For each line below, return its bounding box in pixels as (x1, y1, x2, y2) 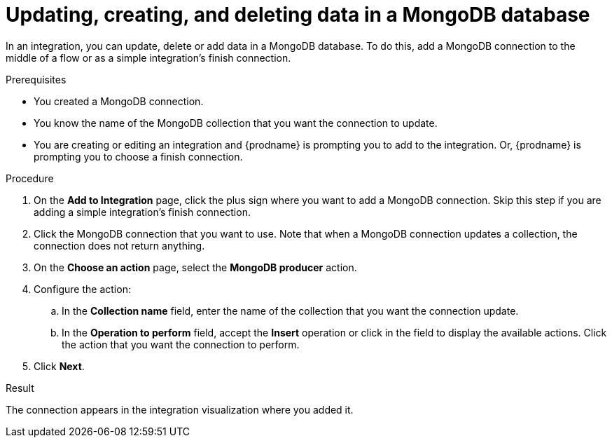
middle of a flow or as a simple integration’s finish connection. (6, 51, 291, 64)
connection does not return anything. (34, 239, 205, 252)
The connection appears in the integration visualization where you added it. (6, 403, 354, 416)
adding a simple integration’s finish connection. (34, 205, 251, 218)
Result (6, 381, 34, 394)
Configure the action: (34, 282, 131, 295)
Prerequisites (6, 73, 67, 86)
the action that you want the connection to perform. (62, 338, 300, 350)
